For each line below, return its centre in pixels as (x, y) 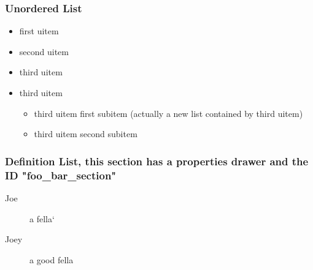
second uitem (44, 51)
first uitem (39, 31)
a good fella (52, 259)
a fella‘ (42, 218)
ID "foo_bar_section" (61, 175)
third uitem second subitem (86, 134)
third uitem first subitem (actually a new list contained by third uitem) (168, 113)
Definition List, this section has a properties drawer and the (157, 161)
